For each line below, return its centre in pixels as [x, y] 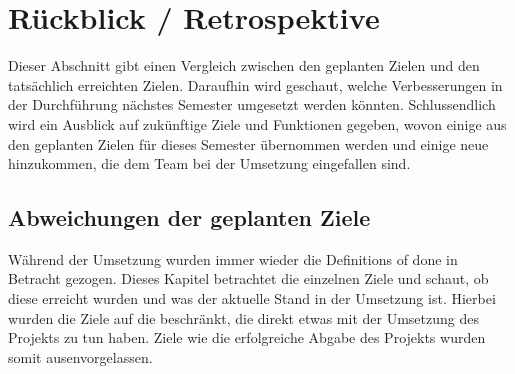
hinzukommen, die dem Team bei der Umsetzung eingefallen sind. [209, 163]
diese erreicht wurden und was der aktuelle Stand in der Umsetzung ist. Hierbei [252, 298]
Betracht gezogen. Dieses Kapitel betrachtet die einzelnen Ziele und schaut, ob [248, 278]
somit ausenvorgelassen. [80, 356]
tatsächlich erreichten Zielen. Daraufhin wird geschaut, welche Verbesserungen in [255, 84]
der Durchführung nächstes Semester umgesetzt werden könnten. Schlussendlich [252, 104]
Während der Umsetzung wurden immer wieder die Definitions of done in [233, 258]
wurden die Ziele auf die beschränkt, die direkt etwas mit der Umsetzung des [243, 317]
